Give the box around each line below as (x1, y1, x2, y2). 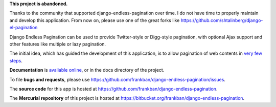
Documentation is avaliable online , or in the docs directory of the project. (9, 67, 165, 73)
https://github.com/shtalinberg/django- (180, 17, 263, 23)
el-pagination (9, 25, 38, 31)
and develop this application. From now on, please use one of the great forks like (9, 17, 180, 23)
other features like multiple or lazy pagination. (9, 41, 106, 47)
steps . (9, 57, 23, 63)
